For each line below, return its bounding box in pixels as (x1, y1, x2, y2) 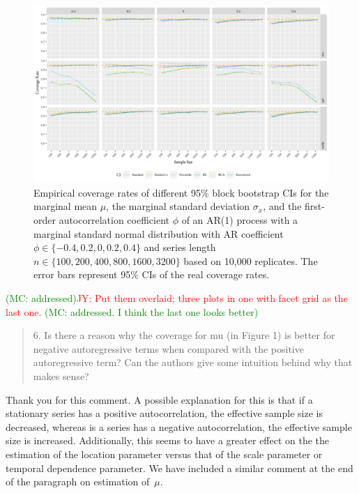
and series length (144, 240, 216, 255)
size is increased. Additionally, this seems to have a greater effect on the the (6, 433, 330, 448)
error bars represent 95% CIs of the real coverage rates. (33, 267, 270, 282)
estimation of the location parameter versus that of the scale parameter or (6, 446, 323, 461)
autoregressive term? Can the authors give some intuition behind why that (33, 355, 353, 370)
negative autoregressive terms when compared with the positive (33, 341, 304, 356)
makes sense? (33, 368, 89, 383)
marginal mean (33, 199, 98, 213)
